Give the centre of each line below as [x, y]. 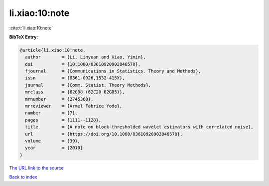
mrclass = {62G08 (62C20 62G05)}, [75, 92]
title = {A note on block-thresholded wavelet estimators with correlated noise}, [139, 127]
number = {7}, [52, 113]
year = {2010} [54, 148]
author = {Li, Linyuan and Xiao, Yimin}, [86, 57]
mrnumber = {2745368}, [59, 99]
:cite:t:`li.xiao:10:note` [31, 28]
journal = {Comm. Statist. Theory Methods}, [88, 85]
